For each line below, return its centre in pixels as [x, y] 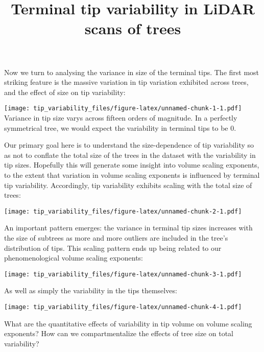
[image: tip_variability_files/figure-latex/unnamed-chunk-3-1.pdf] [123, 274]
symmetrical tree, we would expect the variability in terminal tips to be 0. [120, 127]
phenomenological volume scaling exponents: [74, 258]
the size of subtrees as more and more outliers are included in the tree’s [116, 238]
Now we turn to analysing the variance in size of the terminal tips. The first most [132, 72]
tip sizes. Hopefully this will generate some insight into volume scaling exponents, [132, 165]
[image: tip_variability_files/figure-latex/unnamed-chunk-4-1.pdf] [123, 307]
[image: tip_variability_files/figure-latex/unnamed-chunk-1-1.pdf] [123, 109]
